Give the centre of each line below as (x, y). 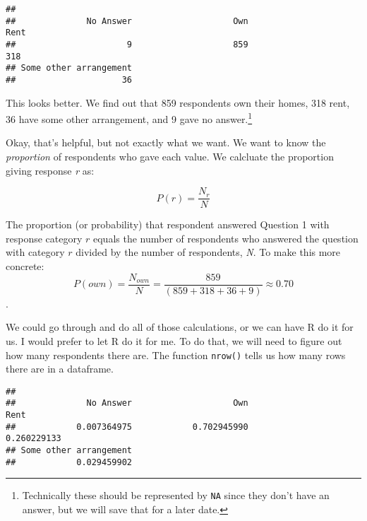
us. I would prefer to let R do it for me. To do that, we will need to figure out (174, 340)
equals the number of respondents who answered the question (225, 238)
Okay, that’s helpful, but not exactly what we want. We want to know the (166, 142)
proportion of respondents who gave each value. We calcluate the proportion (170, 157)
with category (35, 252)
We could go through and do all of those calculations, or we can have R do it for (180, 327)
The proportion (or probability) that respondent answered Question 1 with (168, 224)
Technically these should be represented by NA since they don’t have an (176, 495)
